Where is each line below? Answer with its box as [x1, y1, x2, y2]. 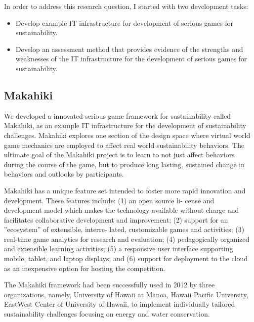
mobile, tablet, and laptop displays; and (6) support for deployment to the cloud [4, 253, 248, 264]
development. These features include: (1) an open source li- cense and [4, 195, 214, 205]
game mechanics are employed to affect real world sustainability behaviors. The [4, 139, 245, 150]
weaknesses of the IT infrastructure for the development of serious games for [15, 53, 247, 64]
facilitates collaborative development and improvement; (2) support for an [4, 214, 228, 225]
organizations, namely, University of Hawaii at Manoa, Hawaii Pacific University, [4, 289, 249, 299]
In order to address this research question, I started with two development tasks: [4, 1, 248, 11]
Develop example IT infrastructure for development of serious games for [15, 17, 233, 28]
